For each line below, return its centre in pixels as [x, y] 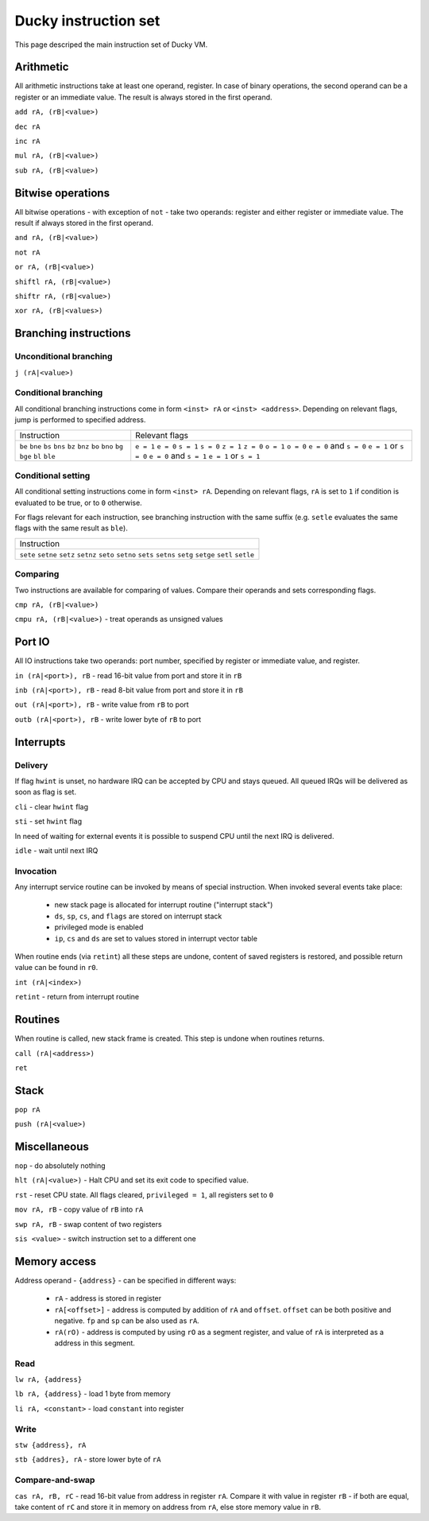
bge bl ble [37, 456]
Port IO [33, 642]
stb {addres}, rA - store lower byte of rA [88, 1460]
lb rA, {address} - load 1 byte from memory [93, 1394]
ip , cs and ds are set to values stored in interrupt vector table [156, 938]
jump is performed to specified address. [80, 420]
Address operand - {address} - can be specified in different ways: [126, 1280]
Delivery [31, 765]
